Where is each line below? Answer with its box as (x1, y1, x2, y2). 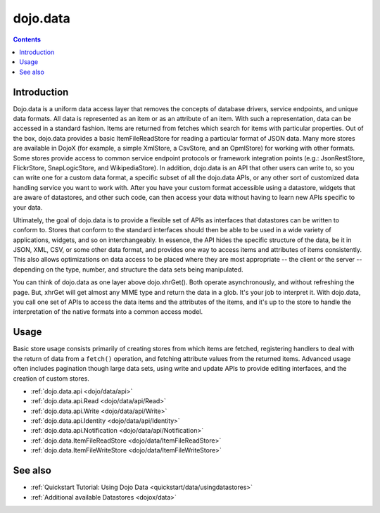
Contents (13, 35, 42, 44)
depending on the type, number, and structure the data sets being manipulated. (13, 265, 243, 274)
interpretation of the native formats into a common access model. (13, 308, 203, 316)
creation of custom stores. (13, 374, 89, 383)
